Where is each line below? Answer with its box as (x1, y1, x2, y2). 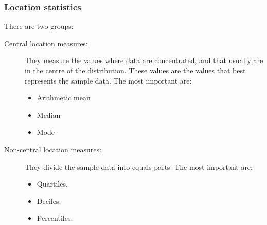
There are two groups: (4, 21, 74, 31)
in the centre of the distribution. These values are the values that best (25, 65, 246, 75)
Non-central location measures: (4, 144, 101, 154)
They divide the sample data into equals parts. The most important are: (25, 161, 253, 172)
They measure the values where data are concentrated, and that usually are (25, 55, 263, 66)
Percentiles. (37, 213, 73, 223)
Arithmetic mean (37, 92, 91, 103)
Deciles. (37, 195, 61, 206)
